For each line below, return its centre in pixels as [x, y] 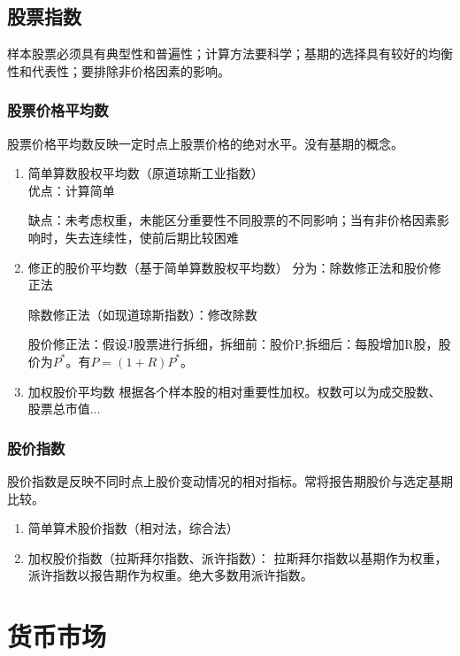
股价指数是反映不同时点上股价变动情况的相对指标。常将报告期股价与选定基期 [230, 480]
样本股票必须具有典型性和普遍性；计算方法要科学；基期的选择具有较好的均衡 [230, 54]
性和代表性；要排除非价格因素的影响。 [119, 70]
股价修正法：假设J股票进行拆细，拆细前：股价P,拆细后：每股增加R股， [233, 344]
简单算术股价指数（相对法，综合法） [133, 528]
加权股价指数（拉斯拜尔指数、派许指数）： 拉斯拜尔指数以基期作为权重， [238, 557]
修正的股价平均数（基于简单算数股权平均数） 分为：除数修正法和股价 [228, 267]
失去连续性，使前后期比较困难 [152, 237]
